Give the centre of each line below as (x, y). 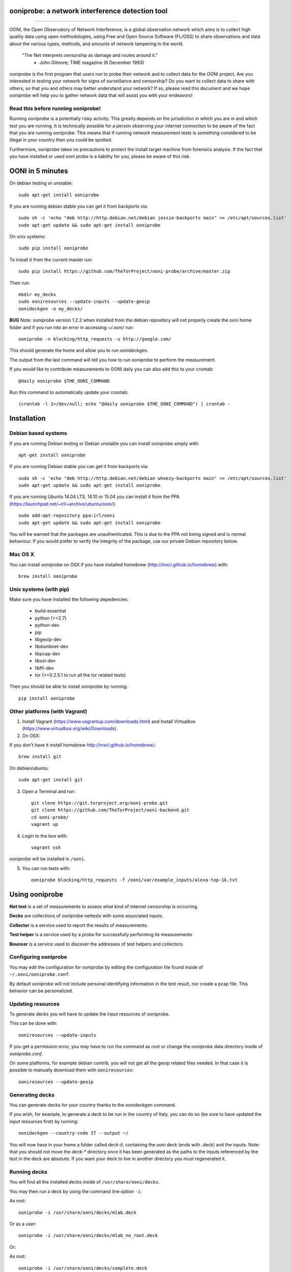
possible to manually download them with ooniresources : (72, 1070)
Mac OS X (22, 555)
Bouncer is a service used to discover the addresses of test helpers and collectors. (97, 944)
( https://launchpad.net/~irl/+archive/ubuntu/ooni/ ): (63, 504)
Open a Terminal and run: (49, 791)
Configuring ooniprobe (38, 957)
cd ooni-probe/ (50, 817)
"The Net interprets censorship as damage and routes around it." (90, 55)
